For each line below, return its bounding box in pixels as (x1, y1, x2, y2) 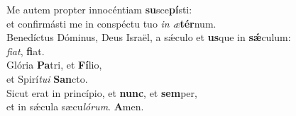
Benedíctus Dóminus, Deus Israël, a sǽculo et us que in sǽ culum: (6, 30, 291, 45)
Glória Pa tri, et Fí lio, (6, 57, 102, 72)
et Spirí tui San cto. (6, 71, 88, 86)
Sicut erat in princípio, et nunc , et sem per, (6, 85, 197, 100)
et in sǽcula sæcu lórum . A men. (6, 99, 144, 114)
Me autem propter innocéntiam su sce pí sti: (6, 2, 192, 16)
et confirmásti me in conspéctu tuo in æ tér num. (6, 16, 216, 30)
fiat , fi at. (6, 43, 45, 58)
